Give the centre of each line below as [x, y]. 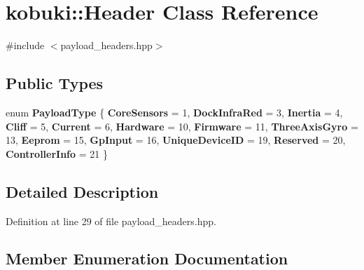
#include [25, 45]
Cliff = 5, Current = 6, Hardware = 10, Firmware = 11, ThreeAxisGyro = [182, 126]
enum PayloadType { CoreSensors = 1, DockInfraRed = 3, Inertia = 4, [174, 112]
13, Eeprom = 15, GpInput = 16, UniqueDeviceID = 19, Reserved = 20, [176, 140]
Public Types [55, 83]
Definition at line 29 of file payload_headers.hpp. [111, 221]
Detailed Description [82, 191]
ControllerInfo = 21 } [57, 153]
